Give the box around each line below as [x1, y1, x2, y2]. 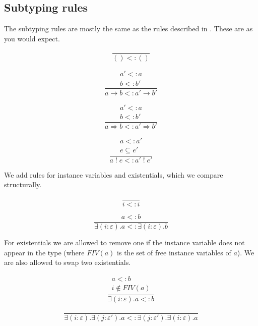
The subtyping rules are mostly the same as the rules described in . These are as [4, 23, 253, 34]
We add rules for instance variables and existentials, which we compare [4, 169, 223, 180]
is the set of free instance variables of [117, 247, 231, 257]
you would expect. [4, 33, 60, 43]
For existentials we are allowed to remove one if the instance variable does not [4, 237, 245, 248]
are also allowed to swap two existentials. [4, 257, 131, 267]
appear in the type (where [4, 247, 85, 257]
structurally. [4, 179, 42, 190]
